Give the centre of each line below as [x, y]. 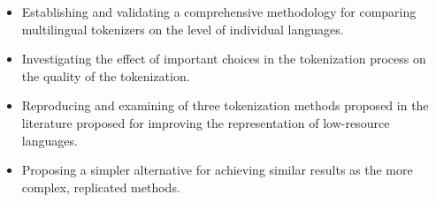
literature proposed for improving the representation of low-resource [206, 122]
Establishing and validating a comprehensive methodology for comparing [219, 11]
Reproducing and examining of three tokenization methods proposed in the [225, 105]
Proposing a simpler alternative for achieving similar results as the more [217, 170]
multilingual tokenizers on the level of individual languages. [183, 29]
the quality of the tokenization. [106, 75]
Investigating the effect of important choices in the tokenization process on [224, 59]
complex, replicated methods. [101, 187]
